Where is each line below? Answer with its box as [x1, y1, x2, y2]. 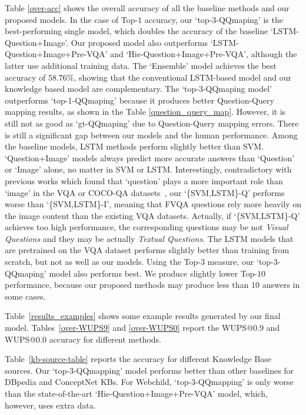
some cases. [5, 290, 46, 302]
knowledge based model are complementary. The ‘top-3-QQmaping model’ [5, 82, 272, 95]
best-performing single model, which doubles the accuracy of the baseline [5, 25, 268, 37]
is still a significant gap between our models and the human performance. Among [5, 128, 298, 141]
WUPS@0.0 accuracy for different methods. [5, 333, 162, 345]
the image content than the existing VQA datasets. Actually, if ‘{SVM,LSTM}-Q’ [5, 209, 300, 221]
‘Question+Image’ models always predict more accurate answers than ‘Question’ [5, 151, 295, 164]
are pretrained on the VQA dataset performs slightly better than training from [5, 244, 290, 256]
